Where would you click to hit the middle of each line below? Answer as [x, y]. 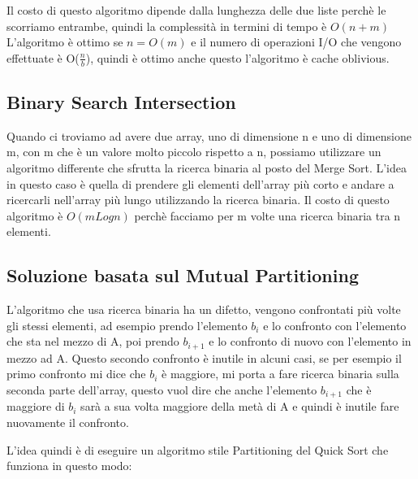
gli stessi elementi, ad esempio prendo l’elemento [127, 325]
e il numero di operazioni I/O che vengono [296, 42]
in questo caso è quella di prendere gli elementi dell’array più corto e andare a [200, 183]
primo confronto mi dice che [76, 374]
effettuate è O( [43, 57]
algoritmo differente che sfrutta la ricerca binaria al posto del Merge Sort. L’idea [207, 168]
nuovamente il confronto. [68, 422]
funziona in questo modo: [69, 466]
